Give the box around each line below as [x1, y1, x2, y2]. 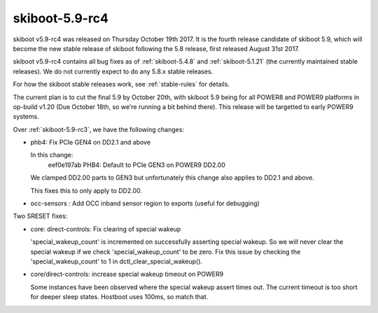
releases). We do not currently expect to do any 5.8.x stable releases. [13, 67, 213, 75]
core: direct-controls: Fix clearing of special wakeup [30, 224, 181, 233]
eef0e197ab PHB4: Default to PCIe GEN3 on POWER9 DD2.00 [48, 161, 225, 169]
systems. [13, 112, 39, 121]
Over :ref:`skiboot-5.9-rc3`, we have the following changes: [13, 125, 185, 133]
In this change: [30, 151, 73, 159]
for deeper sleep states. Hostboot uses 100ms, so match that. [30, 293, 209, 301]
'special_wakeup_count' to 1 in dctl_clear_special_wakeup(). [30, 257, 203, 265]
